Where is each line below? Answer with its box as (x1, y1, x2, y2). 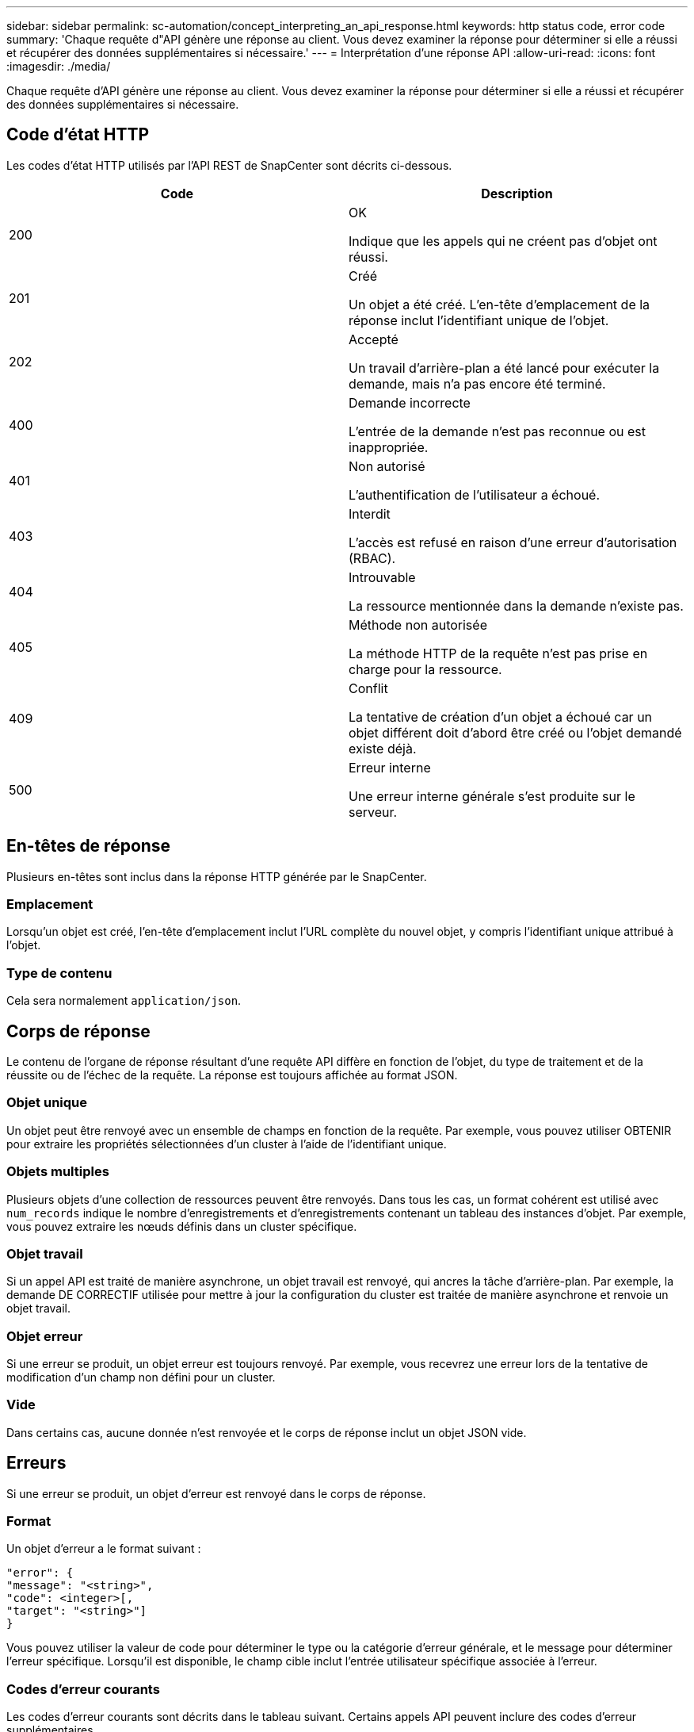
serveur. (349, 803, 398, 820)
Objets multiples (6, 1163, 109, 1180)
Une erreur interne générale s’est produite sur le (349, 787, 635, 804)
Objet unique (6, 1094, 88, 1111)
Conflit (349, 680, 388, 696)
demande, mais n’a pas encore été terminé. (349, 375, 606, 392)
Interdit (349, 505, 391, 522)
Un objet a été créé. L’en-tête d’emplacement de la (349, 296, 650, 312)
